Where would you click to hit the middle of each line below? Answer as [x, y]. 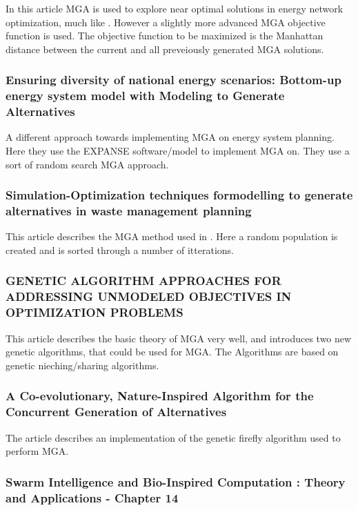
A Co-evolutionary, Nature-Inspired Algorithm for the [160, 396]
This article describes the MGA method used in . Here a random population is [172, 236]
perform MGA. [37, 451]
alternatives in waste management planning [129, 211]
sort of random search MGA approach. [87, 164]
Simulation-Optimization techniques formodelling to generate [179, 195]
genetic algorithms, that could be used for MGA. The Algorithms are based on [172, 352]
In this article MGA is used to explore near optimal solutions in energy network [175, 8]
